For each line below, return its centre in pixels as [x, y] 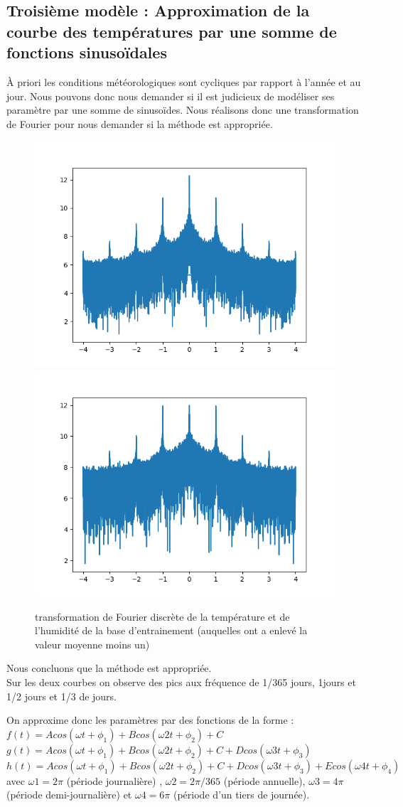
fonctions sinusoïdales [87, 52]
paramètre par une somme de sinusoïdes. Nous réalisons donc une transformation [183, 110]
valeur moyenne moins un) [92, 644]
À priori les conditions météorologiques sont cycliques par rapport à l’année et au [184, 81]
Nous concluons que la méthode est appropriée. [109, 668]
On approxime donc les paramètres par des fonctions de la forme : [150, 720]
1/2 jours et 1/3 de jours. [62, 696]
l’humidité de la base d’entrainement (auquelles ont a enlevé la [171, 630]
